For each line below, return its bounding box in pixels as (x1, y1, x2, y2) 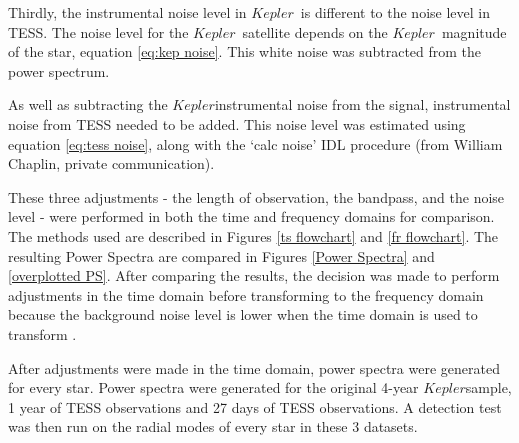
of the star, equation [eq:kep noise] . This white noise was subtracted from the (8, 41, 482, 62)
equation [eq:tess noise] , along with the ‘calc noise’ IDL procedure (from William (8, 133, 503, 154)
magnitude (441, 21, 507, 42)
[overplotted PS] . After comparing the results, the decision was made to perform (8, 265, 500, 286)
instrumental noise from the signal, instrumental (214, 94, 511, 115)
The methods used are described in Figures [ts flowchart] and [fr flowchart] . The (8, 225, 499, 246)
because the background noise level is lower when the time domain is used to (8, 304, 478, 325)
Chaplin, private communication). (8, 153, 215, 174)
